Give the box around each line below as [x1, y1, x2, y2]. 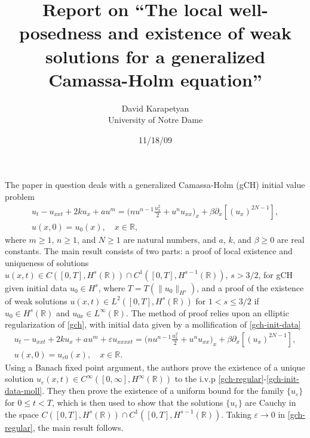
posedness [19, 20, 102, 45]
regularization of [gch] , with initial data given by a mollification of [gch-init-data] [5, 318, 301, 331]
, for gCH [258, 268, 293, 280]
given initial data [5, 281, 67, 294]
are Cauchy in [245, 396, 296, 408]
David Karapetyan [121, 101, 189, 114]
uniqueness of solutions [5, 256, 89, 269]
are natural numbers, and [123, 233, 216, 245]
